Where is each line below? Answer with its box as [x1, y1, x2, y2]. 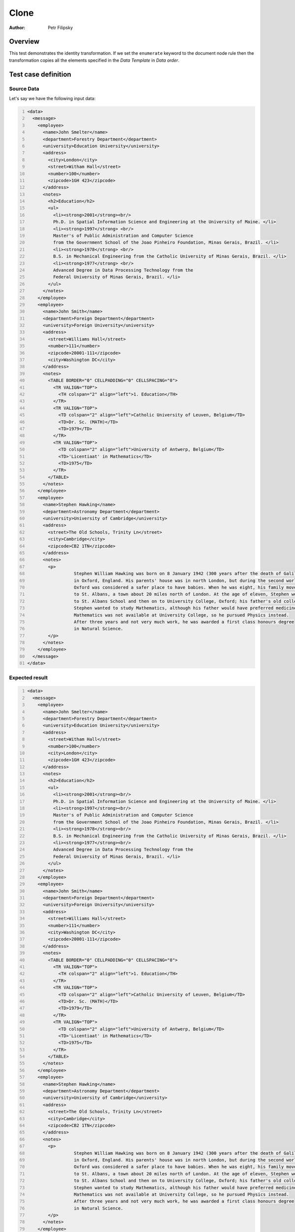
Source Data [9, 85, 39, 92]
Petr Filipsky [48, 25, 73, 31]
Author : [9, 25, 26, 31]
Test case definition [9, 70, 71, 78]
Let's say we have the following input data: [9, 96, 96, 101]
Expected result [9, 674, 48, 681]
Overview [9, 37, 40, 46]
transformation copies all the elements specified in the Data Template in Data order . [9, 57, 179, 63]
